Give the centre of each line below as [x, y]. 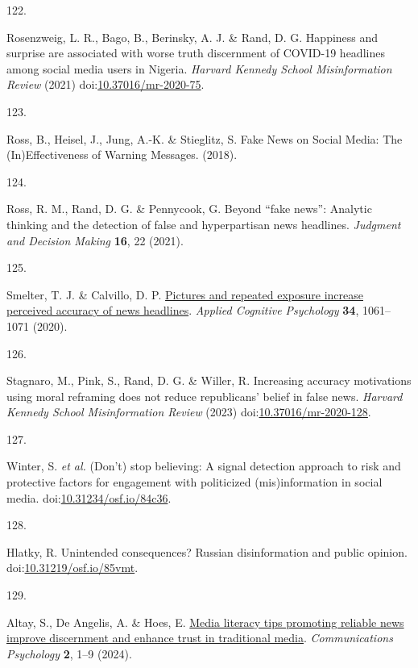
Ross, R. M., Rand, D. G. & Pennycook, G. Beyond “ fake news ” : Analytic [189, 209]
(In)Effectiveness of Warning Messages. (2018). [122, 154]
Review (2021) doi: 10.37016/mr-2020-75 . [106, 84]
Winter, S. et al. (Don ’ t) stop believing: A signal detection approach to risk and [204, 466]
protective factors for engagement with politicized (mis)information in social [195, 482]
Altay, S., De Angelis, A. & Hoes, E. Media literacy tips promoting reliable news [205, 622]
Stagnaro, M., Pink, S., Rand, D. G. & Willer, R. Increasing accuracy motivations [209, 380]
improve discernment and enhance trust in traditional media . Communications [200, 638]
